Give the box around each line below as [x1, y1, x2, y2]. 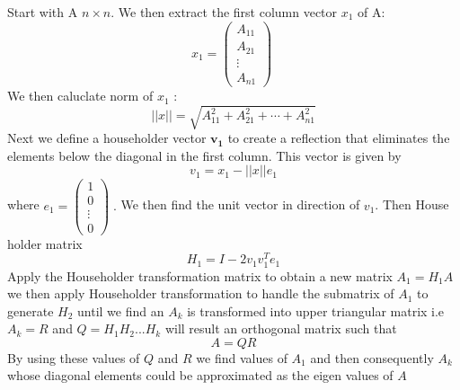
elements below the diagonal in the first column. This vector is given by [7, 146, 402, 164]
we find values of [196, 348, 287, 367]
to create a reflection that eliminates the [227, 129, 450, 147]
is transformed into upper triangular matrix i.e [187, 301, 445, 320]
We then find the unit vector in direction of [120, 195, 360, 214]
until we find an [77, 301, 164, 320]
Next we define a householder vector [7, 129, 207, 147]
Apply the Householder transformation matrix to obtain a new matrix [7, 266, 393, 285]
